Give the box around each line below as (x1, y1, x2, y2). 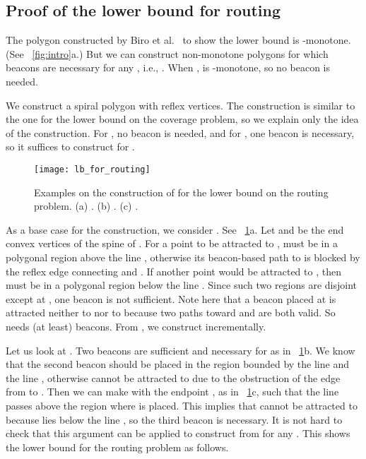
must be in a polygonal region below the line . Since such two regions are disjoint (6, 278, 358, 292)
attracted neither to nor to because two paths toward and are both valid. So (6, 305, 336, 320)
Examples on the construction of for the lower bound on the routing (34, 184, 329, 199)
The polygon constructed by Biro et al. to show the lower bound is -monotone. (6, 32, 351, 47)
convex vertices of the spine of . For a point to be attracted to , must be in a (6, 236, 338, 251)
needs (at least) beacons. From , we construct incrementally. (6, 318, 266, 333)
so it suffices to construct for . (6, 139, 135, 154)
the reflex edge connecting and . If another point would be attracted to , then (6, 263, 341, 278)
